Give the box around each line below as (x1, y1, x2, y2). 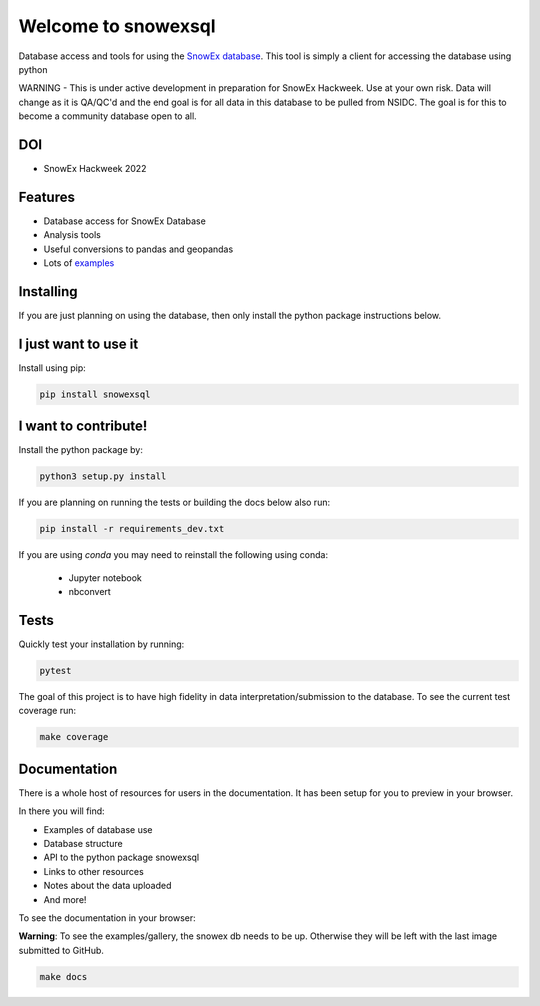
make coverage (39, 731, 109, 743)
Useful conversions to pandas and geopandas (43, 243, 234, 255)
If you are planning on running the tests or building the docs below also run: (18, 496, 330, 509)
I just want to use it (18, 335, 139, 352)
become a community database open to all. (18, 110, 197, 122)
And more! (43, 893, 87, 905)
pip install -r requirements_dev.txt (39, 523, 225, 535)
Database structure (43, 838, 124, 850)
